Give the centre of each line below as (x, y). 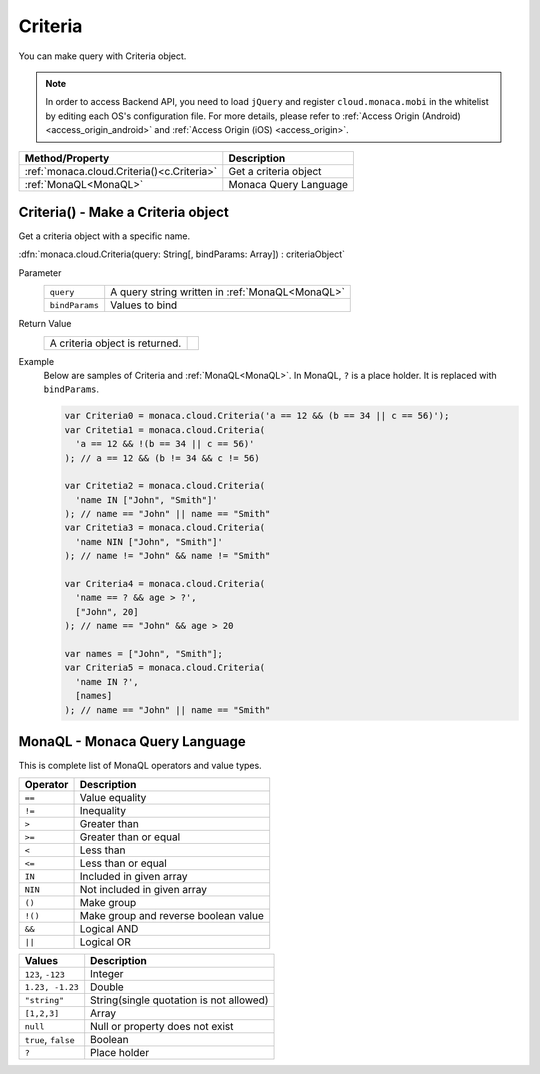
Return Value (45, 324)
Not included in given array (143, 890)
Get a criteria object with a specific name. (104, 236)
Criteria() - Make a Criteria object (123, 211)
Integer (107, 974)
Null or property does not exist (162, 1027)
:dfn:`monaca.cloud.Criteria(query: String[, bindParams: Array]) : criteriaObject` (181, 254)
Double (107, 987)
